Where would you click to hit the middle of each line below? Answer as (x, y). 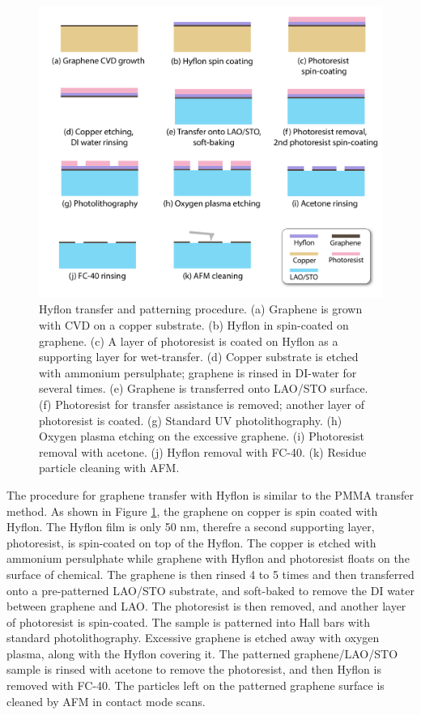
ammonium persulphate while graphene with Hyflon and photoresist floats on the (208, 558)
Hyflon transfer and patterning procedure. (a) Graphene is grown (201, 309)
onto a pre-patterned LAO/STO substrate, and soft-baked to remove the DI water (211, 590)
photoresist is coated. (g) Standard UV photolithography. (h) (191, 420)
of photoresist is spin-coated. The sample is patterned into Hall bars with (189, 621)
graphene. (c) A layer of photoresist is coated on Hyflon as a (189, 340)
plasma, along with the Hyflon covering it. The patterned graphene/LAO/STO (202, 653)
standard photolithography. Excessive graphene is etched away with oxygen (193, 638)
